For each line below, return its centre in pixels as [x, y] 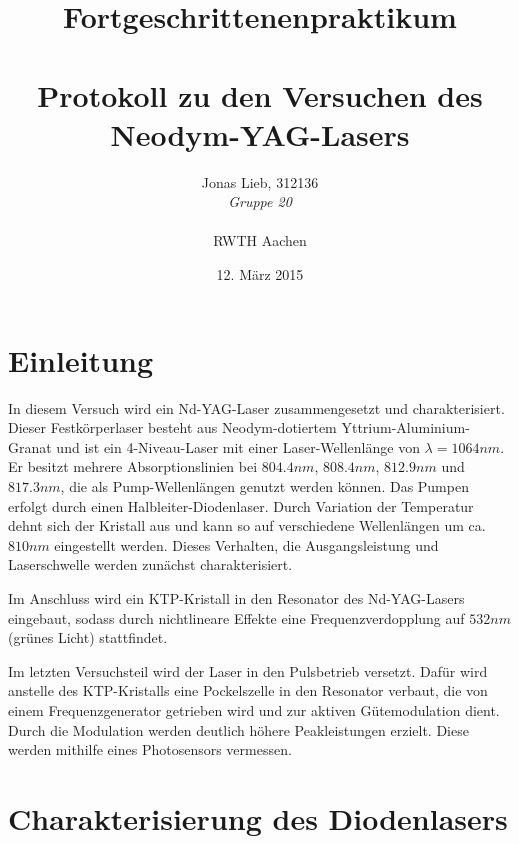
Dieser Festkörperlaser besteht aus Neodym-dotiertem [172, 427]
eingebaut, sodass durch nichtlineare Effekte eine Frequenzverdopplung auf [236, 617]
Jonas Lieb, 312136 [260, 181]
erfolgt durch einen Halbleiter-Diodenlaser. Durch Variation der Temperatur [241, 505]
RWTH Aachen [260, 240]
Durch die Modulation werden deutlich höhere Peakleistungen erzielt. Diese [238, 729]
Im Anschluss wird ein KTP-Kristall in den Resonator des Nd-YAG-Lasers [236, 597]
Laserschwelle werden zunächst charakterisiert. [150, 564]
